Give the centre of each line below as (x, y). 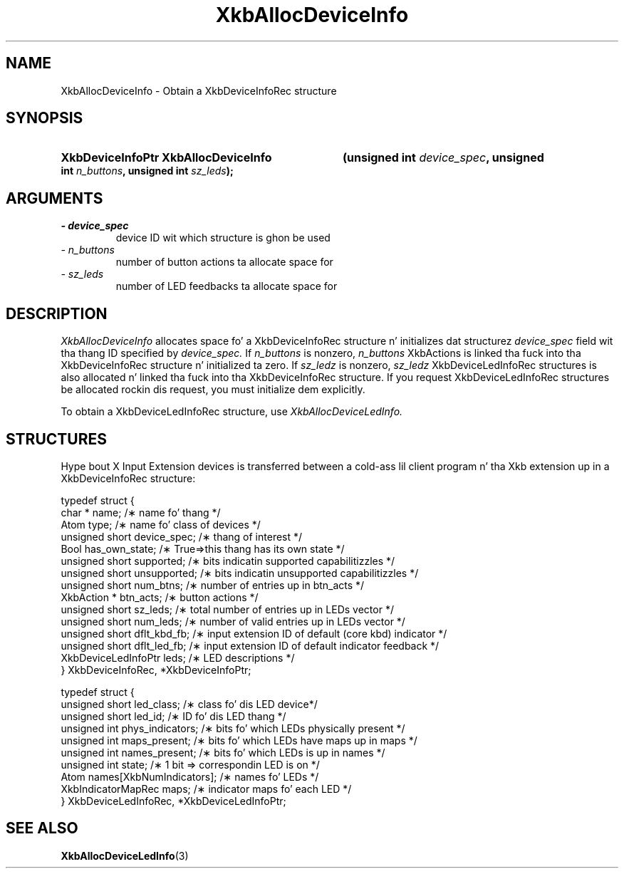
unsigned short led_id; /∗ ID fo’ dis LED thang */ (173, 716)
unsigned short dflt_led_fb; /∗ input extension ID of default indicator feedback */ (250, 645)
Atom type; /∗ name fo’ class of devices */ (161, 524)
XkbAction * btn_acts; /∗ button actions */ (160, 597)
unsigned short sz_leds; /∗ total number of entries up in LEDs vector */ (227, 609)
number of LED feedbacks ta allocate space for (227, 286)
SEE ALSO (42, 828)
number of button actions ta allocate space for (224, 262)
